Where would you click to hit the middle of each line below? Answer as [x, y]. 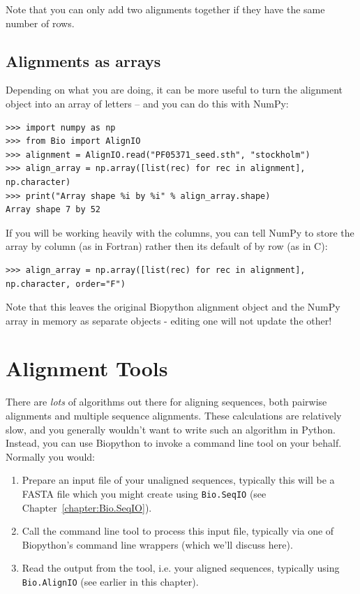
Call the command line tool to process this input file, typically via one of [178, 531]
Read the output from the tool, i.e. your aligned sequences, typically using [181, 568]
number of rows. [40, 23]
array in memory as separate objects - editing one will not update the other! [169, 320]
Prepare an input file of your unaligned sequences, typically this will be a [178, 480]
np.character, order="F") [66, 284]
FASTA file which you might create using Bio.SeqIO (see [144, 493]
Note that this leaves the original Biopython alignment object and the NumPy [173, 307]
